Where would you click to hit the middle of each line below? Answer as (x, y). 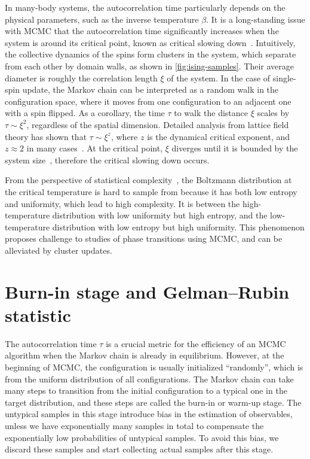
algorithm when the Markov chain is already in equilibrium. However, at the (145, 355)
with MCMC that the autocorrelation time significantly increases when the (142, 31)
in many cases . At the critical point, (95, 148)
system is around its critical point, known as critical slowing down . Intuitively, (150, 42)
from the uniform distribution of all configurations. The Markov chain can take (149, 379)
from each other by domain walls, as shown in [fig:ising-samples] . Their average (149, 66)
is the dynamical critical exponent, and (219, 136)
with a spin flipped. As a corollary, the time (85, 113)
